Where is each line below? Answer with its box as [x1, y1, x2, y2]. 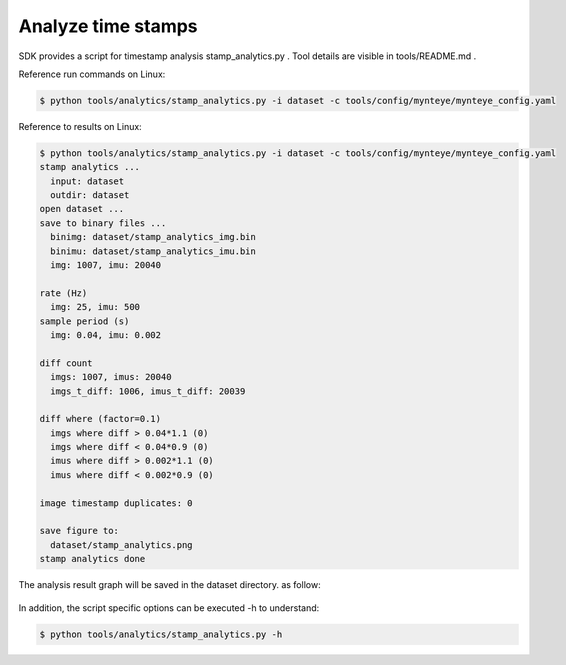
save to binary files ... [39, 217, 167, 229]
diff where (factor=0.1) [39, 413, 162, 425]
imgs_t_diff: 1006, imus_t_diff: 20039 [50, 385, 246, 397]
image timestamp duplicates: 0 [39, 497, 194, 509]
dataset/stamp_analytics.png [50, 539, 194, 550]
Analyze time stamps [18, 15, 199, 37]
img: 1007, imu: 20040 [50, 260, 162, 271]
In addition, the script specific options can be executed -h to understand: [18, 601, 320, 614]
